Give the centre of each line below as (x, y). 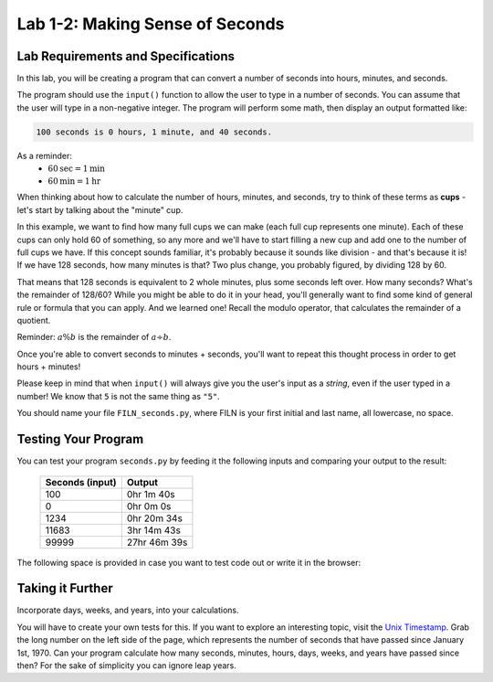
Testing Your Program (80, 439)
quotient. (34, 320)
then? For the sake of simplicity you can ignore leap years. (127, 666)
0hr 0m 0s (149, 506)
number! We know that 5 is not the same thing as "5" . (119, 396)
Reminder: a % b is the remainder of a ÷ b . (94, 337)
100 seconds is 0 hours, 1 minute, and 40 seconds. (154, 132)
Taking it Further (65, 588)
